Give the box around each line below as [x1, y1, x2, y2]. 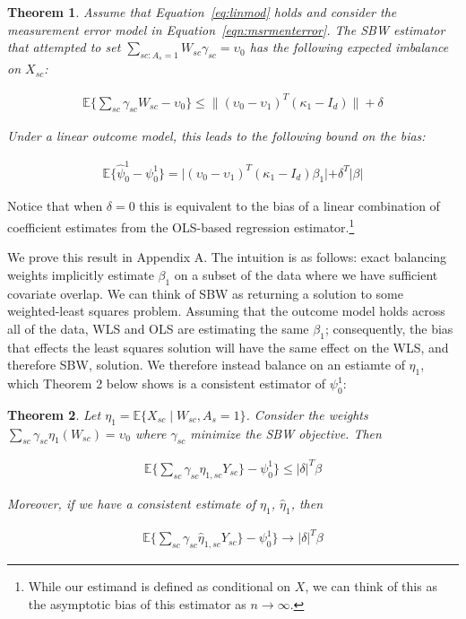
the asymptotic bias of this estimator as [28, 594, 246, 613]
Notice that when [7, 196, 103, 215]
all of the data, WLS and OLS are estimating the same [7, 318, 309, 337]
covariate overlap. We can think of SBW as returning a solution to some [7, 283, 403, 302]
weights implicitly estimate [7, 265, 154, 283]
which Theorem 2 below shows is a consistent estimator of [7, 374, 326, 393]
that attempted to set [7, 38, 121, 57]
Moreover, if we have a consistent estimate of [7, 493, 255, 512]
